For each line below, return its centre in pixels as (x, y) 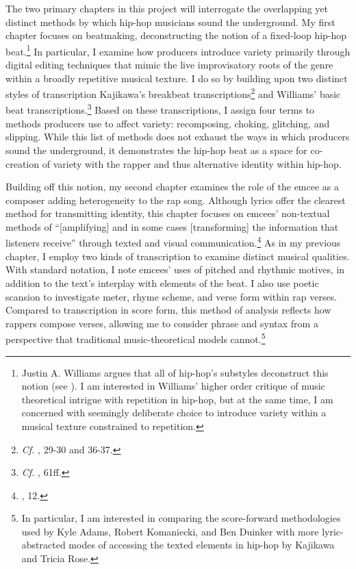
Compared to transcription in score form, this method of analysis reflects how (168, 310)
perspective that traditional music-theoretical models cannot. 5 (136, 338)
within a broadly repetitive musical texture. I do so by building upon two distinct (177, 78)
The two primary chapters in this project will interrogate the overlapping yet (167, 8)
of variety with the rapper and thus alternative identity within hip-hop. (192, 163)
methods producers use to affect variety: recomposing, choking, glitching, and (168, 123)
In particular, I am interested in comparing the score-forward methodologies (181, 518)
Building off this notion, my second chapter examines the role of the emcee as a (173, 187)
